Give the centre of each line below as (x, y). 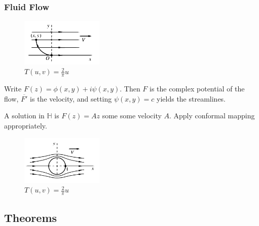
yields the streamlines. (191, 98)
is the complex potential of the (197, 89)
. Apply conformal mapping (212, 116)
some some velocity (132, 116)
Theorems (31, 217)
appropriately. (26, 125)
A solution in (24, 116)
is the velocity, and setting (71, 98)
